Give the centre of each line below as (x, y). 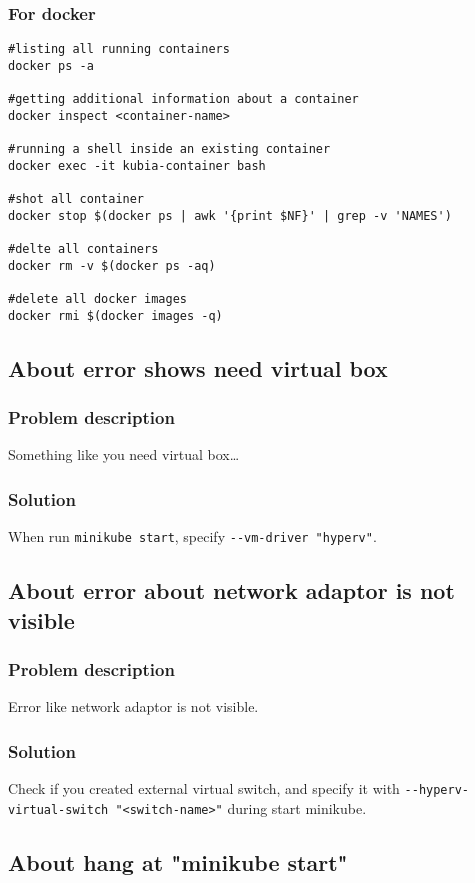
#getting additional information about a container (183, 99)
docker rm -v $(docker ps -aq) (112, 265)
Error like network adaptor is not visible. (133, 706)
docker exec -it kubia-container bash (137, 165)
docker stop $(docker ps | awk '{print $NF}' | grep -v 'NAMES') (230, 215)
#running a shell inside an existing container (169, 149)
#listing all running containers (119, 49)
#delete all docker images (97, 299)
